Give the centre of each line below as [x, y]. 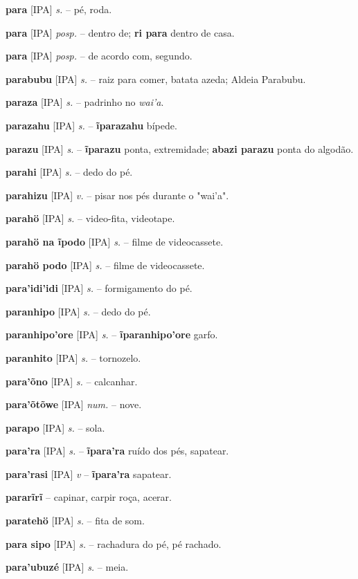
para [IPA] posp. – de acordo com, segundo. [99, 56]
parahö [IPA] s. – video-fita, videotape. [90, 218]
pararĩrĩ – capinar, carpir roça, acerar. [89, 497]
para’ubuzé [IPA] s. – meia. [67, 567]
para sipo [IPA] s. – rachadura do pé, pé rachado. [114, 543]
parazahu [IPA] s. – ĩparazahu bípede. [91, 125]
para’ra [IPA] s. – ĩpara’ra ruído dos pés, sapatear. [117, 451]
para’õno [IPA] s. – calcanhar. [72, 381]
